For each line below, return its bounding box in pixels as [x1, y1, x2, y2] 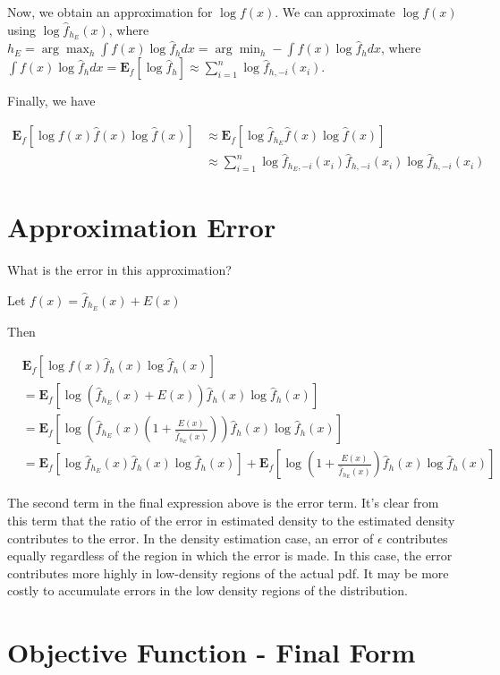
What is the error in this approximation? [7, 261, 232, 279]
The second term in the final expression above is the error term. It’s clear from [7, 493, 439, 512]
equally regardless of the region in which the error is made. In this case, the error [7, 546, 453, 565]
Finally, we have [7, 91, 96, 110]
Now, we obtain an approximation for [7, 3, 213, 21]
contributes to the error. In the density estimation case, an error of [7, 528, 374, 547]
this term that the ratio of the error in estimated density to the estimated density [7, 511, 455, 530]
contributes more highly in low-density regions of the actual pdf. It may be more [7, 563, 449, 582]
